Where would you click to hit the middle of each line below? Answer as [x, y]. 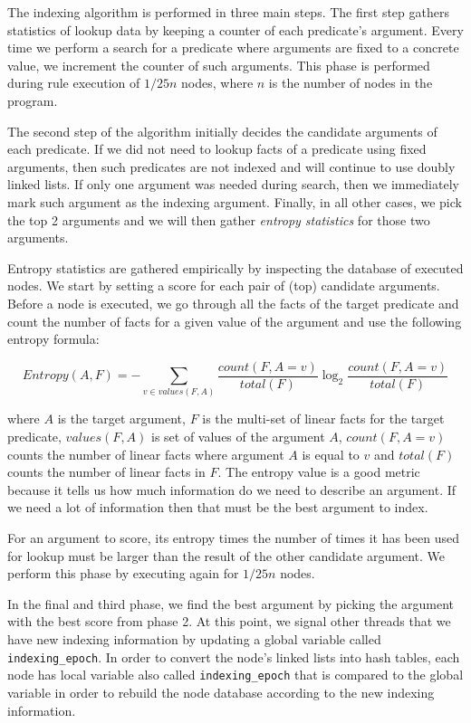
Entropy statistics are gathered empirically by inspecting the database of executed [235, 267]
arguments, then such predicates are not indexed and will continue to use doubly [231, 166]
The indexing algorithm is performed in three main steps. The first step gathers [228, 12]
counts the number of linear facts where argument [146, 454]
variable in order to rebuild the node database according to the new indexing [221, 692]
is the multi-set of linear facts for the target [323, 419]
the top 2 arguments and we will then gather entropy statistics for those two [219, 219]
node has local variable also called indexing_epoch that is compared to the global [235, 675]
